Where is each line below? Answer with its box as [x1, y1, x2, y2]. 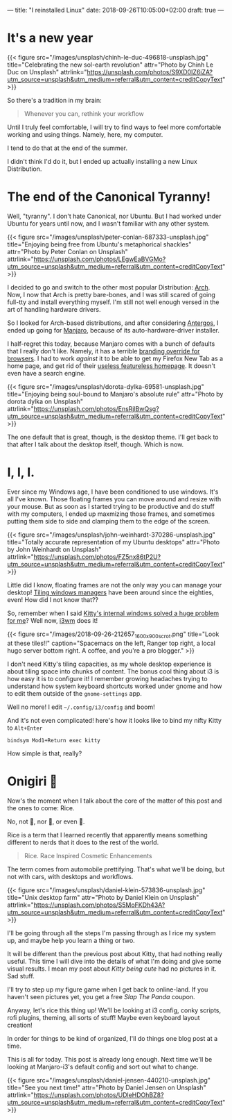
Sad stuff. [7, 971, 35, 980]
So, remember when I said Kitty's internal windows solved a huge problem [7, 609, 220, 617]
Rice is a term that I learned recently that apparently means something [7, 830, 208, 839]
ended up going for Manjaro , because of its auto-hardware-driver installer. [7, 326, 220, 334]
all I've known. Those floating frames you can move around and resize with [7, 494, 222, 503]
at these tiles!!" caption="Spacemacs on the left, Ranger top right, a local [7, 639, 216, 647]
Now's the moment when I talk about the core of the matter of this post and [7, 796, 222, 805]
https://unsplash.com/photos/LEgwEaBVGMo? [33, 255, 166, 263]
